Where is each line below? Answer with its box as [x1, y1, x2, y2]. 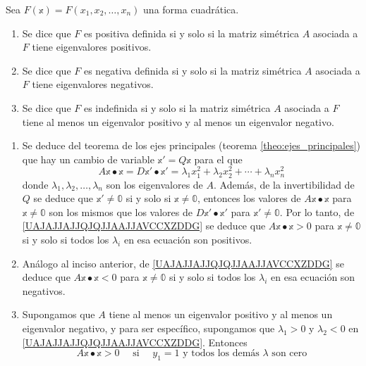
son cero [272, 348, 307, 359]
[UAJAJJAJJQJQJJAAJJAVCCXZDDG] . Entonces [22, 334, 248, 349]
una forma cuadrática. [143, 2, 239, 16]
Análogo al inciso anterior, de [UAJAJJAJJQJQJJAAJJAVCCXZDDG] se [22, 255, 344, 270]
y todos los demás [183, 348, 260, 359]
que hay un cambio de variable [22, 151, 154, 166]
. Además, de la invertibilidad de [213, 177, 355, 191]
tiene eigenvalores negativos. [32, 77, 154, 91]
